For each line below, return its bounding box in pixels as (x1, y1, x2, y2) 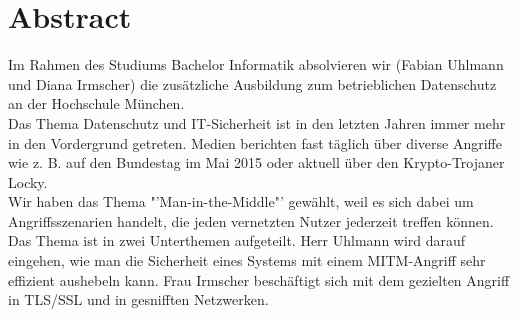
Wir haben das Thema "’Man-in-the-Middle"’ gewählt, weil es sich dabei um (8, 191, 474, 212)
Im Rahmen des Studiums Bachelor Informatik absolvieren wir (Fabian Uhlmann (8, 54, 504, 75)
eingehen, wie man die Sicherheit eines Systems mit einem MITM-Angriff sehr (8, 250, 486, 271)
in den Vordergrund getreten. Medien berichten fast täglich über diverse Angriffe (8, 132, 503, 153)
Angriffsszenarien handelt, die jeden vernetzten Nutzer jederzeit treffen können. (8, 210, 494, 231)
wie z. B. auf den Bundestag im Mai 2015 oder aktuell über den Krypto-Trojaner (8, 152, 505, 173)
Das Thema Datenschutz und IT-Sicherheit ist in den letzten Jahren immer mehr (8, 112, 506, 133)
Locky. (8, 171, 48, 192)
